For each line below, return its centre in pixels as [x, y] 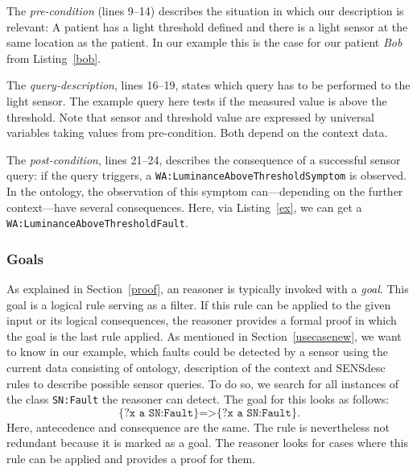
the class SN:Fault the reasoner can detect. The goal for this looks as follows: [198, 399]
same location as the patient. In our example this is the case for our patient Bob [204, 42]
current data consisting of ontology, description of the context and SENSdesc [196, 368]
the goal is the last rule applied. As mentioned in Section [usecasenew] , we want [204, 335]
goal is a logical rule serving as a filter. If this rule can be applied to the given [199, 304]
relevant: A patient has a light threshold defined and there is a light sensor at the [207, 26]
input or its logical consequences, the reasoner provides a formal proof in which [202, 320]
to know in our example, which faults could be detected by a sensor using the [198, 352]
